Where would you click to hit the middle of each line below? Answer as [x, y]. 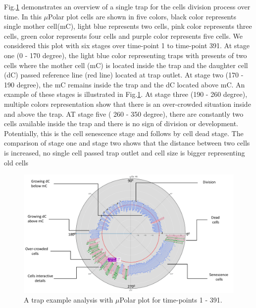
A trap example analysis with [69, 300]
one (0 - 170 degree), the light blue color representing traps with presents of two [126, 55]
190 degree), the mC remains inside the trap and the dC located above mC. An [125, 84]
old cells [16, 162]
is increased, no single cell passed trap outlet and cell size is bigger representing [125, 152]
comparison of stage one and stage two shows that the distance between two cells [127, 143]
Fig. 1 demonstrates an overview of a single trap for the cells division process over [127, 6]
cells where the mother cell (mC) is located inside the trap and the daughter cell [126, 65]
